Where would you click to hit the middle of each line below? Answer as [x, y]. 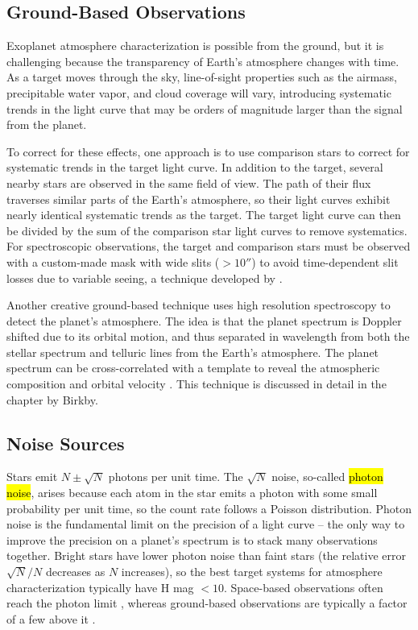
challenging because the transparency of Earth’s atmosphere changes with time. [203, 61]
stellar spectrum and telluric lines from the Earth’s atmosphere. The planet [193, 352]
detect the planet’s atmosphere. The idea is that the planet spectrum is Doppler [204, 320]
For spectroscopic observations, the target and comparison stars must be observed [209, 246]
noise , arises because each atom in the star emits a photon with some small [192, 493]
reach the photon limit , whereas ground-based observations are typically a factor [207, 603]
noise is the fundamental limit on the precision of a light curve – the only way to [206, 524]
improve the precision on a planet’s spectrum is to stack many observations [192, 539]
